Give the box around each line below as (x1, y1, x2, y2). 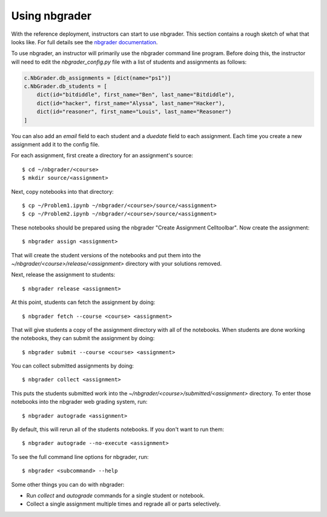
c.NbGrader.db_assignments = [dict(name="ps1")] (24, 74, 171, 81)
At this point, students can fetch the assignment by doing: (11, 298, 156, 306)
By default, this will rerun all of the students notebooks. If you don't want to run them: (11, 426, 224, 433)
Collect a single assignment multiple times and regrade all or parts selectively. (26, 500, 221, 508)
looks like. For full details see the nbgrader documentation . (11, 38, 158, 45)
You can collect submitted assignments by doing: (11, 362, 134, 369)
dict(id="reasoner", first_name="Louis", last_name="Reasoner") (36, 108, 232, 115)
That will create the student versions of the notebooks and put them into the (11, 251, 201, 258)
